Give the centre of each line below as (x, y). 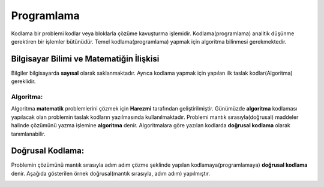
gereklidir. (23, 81)
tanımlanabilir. (28, 134)
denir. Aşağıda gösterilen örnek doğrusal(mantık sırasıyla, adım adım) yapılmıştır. (110, 173)
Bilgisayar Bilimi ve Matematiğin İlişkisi (85, 59)
